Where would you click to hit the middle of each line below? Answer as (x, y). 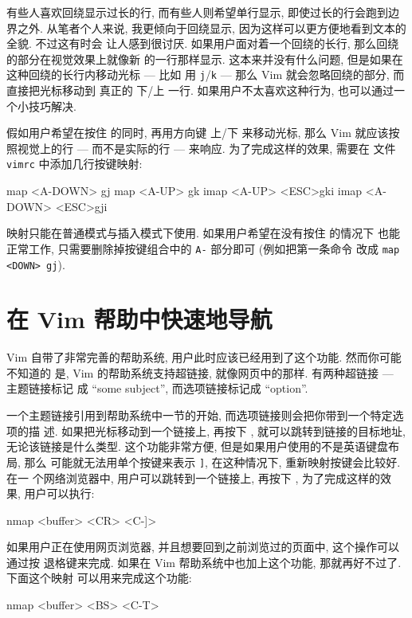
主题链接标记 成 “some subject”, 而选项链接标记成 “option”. (157, 388)
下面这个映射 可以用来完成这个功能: (99, 578)
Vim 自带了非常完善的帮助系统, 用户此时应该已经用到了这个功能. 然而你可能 (204, 357)
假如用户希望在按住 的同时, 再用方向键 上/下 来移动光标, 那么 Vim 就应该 (198, 133)
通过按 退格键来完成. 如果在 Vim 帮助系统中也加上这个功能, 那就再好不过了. (204, 562)
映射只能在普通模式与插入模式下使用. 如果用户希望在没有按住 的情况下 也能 (203, 233)
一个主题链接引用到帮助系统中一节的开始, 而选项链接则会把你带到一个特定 (200, 415)
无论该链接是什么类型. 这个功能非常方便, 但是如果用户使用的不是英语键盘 (198, 446)
